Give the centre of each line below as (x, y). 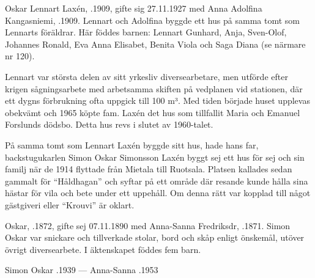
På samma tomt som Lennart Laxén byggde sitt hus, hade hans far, (132, 144)
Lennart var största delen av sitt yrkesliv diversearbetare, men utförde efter (146, 76)
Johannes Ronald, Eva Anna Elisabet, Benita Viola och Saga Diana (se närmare (155, 44)
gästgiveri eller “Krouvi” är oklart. (70, 204)
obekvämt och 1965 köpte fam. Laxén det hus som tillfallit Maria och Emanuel (153, 112)
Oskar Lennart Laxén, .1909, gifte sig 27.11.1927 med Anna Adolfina (134, 8)
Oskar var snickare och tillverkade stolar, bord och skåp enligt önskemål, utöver (155, 237)
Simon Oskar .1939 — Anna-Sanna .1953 (82, 270)
